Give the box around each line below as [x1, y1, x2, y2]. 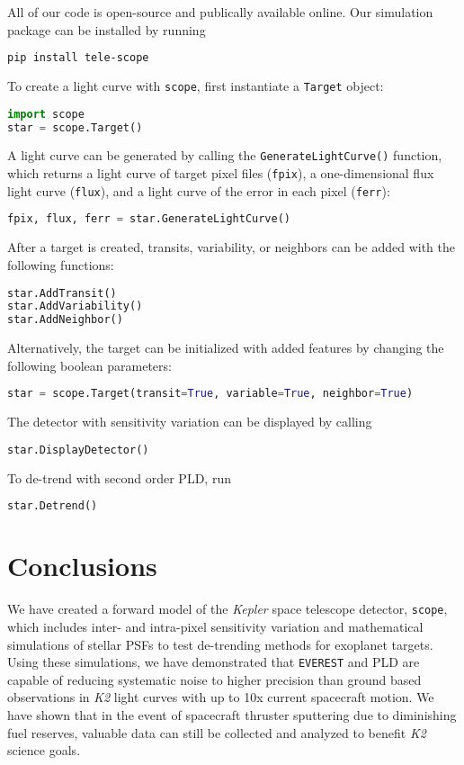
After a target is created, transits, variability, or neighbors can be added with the [7, 238, 455, 256]
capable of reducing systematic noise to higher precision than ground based [7, 670, 422, 688]
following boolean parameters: [7, 355, 172, 374]
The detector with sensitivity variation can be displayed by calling [7, 412, 372, 431]
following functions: [7, 255, 114, 274]
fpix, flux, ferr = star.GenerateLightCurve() [7, 212, 291, 226]
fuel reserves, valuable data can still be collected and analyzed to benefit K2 [7, 723, 426, 742]
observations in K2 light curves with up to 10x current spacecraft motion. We [7, 688, 434, 706]
